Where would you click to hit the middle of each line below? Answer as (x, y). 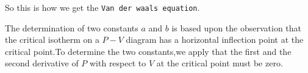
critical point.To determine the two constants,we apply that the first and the (148, 51)
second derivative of (42, 63)
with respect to (118, 63)
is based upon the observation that (237, 27)
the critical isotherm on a (52, 40)
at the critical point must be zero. (220, 63)
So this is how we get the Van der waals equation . (102, 7)
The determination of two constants (72, 27)
